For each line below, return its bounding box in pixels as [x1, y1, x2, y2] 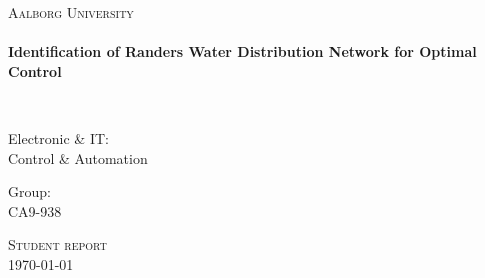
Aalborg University [8, 2, 134, 22]
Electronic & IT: [8, 127, 109, 148]
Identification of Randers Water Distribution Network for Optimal [8, 41, 477, 62]
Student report [8, 234, 107, 255]
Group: [8, 181, 51, 202]
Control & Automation [8, 147, 148, 168]
